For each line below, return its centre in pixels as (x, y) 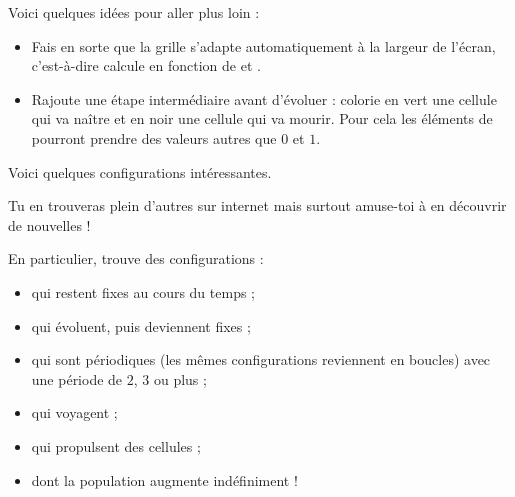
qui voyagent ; (74, 412)
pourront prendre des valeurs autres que (154, 137)
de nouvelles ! (49, 224)
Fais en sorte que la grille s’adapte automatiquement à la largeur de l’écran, (263, 45)
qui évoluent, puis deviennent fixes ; (141, 325)
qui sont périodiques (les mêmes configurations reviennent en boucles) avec (261, 359)
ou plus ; (180, 378)
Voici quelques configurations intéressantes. (140, 171)
